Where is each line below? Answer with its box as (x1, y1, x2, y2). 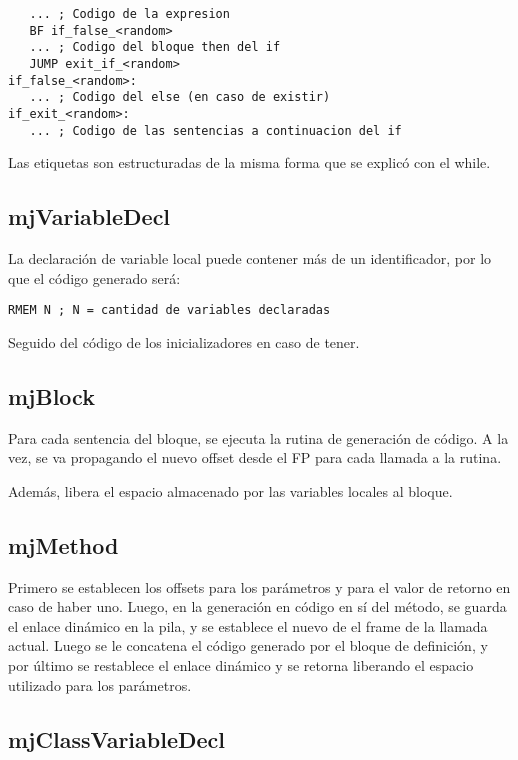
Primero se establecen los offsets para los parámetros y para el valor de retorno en (8, 576, 511, 597)
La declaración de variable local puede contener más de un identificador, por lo (8, 248, 492, 269)
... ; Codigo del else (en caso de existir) (29, 90, 331, 105)
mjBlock (8, 380, 95, 411)
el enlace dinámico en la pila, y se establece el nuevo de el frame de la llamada (8, 615, 488, 636)
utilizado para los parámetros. (8, 674, 192, 695)
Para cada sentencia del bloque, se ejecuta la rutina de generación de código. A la (8, 427, 509, 448)
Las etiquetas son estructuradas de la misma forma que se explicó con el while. (8, 152, 491, 173)
